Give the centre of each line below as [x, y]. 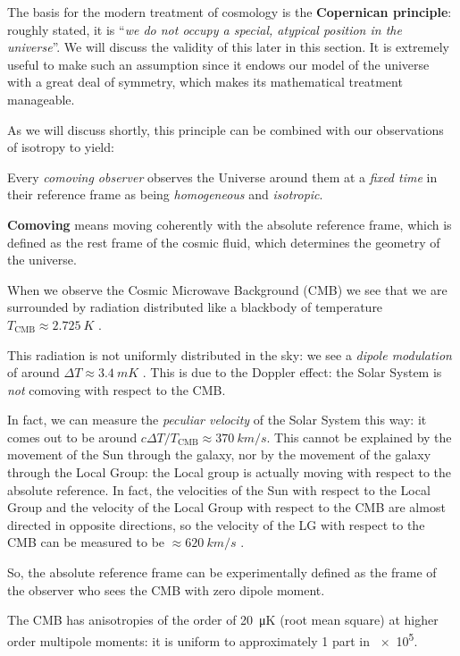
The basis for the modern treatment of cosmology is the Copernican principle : [230, 12]
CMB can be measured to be [86, 542]
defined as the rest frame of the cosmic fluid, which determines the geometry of [224, 242]
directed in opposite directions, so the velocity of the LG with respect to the [216, 524]
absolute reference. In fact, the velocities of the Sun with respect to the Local [219, 489]
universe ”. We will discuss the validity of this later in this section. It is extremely [228, 47]
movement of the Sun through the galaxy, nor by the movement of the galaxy [219, 454]
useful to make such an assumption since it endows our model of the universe [218, 64]
